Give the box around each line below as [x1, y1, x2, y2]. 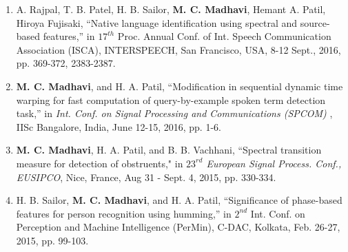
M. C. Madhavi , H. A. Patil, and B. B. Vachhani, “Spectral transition [16, 143, 322, 157]
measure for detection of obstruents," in [16, 156, 183, 170]
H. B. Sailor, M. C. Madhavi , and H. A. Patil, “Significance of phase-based [16, 193, 342, 207]
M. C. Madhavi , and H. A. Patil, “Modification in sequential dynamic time [16, 78, 343, 93]
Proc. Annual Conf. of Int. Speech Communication [117, 29, 331, 43]
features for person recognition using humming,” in [16, 206, 232, 220]
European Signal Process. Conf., [206, 156, 342, 170]
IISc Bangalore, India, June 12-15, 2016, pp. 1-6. [16, 119, 221, 134]
